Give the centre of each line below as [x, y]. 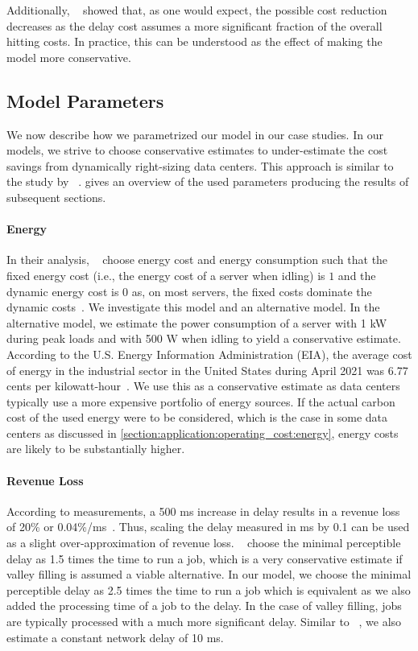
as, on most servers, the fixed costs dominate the [252, 291]
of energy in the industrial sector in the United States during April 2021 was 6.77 [207, 370]
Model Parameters [85, 100]
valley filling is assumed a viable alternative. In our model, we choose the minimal [209, 574]
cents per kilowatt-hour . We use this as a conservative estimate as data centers [203, 386]
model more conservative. [69, 57]
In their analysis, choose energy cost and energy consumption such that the [197, 260]
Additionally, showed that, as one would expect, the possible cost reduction [197, 10]
